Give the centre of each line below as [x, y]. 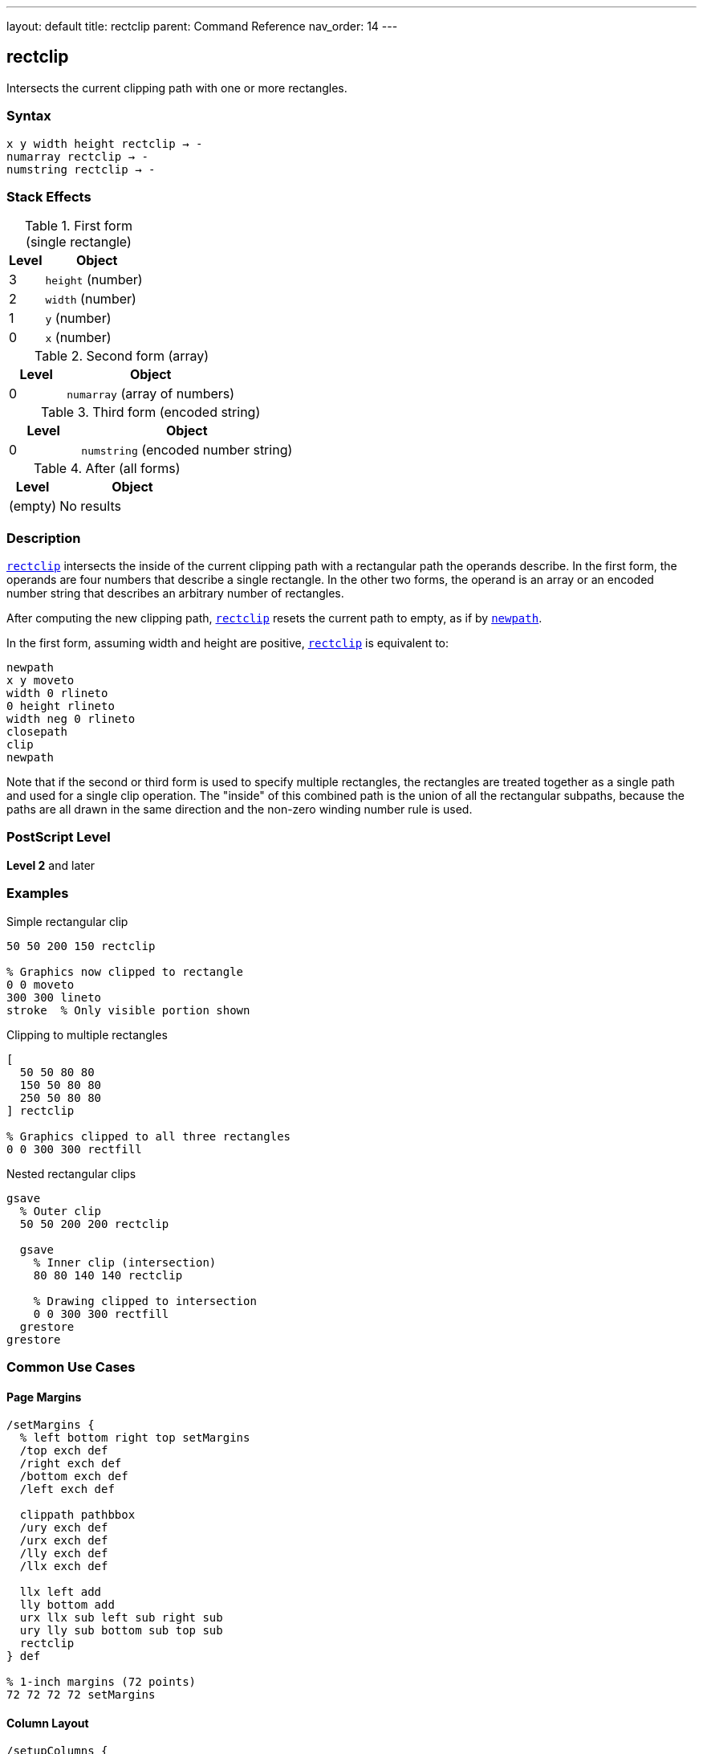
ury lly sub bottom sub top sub [121, 1631]
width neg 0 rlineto [71, 719]
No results [90, 506]
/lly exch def [64, 1554]
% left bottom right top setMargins [135, 1438]
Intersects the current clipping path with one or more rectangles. [177, 88]
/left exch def [67, 1489]
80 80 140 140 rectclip [108, 1275]
